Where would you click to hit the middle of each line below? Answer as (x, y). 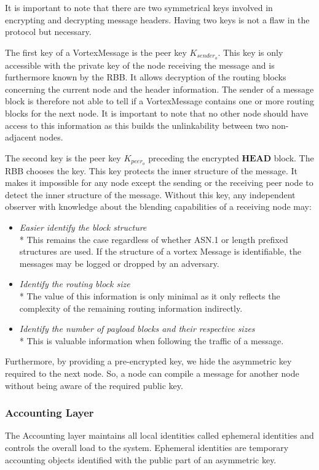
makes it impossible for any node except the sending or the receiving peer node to (159, 183)
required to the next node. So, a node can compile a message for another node (152, 373)
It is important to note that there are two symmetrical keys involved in (139, 7)
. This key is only (250, 52)
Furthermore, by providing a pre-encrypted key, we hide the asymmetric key (148, 361)
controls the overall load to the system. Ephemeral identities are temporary (147, 447)
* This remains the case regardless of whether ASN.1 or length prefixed (154, 239)
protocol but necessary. (48, 32)
